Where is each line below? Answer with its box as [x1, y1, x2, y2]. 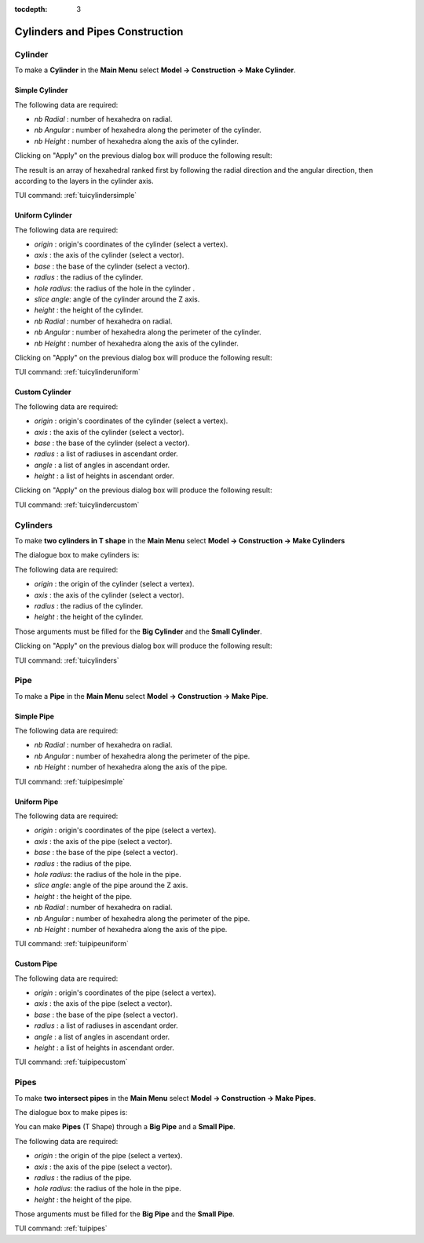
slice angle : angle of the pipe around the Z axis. [34, 880, 188, 890]
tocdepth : [14, 5, 48, 13]
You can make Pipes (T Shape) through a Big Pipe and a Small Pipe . [14, 1122, 236, 1131]
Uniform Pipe [14, 797, 59, 806]
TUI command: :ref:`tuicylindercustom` [14, 499, 140, 510]
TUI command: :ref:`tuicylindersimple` [14, 191, 137, 200]
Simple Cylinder [14, 86, 68, 95]
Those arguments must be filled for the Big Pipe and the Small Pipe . [14, 1209, 235, 1219]
